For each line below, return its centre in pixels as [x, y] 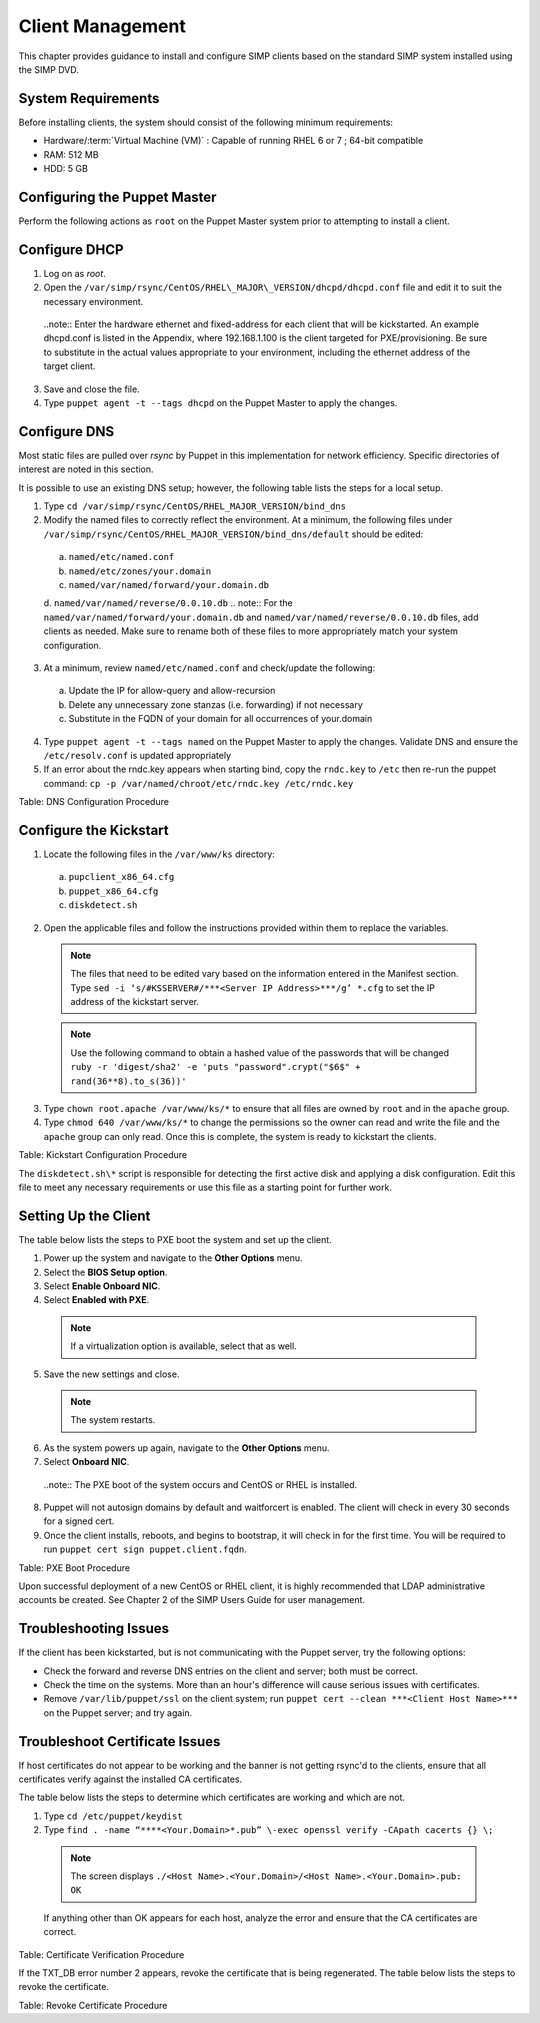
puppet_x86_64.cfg [113, 891]
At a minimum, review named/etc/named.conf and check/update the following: [209, 667]
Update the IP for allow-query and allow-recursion [172, 691]
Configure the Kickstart [93, 830]
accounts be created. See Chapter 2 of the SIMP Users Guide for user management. [191, 1600]
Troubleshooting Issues [94, 1628]
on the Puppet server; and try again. [118, 1712]
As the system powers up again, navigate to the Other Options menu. [186, 1447]
